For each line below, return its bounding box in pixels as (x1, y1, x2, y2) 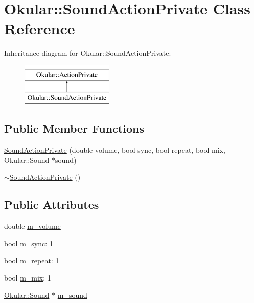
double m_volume (4, 221, 61, 231)
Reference (4, 18, 75, 39)
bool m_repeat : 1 (4, 255, 59, 266)
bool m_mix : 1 (4, 272, 51, 283)
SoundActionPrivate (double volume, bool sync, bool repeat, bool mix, (4, 145, 225, 155)
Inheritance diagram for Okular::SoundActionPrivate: (4, 48, 171, 58)
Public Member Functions (4, 121, 144, 136)
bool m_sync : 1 (4, 238, 53, 248)
